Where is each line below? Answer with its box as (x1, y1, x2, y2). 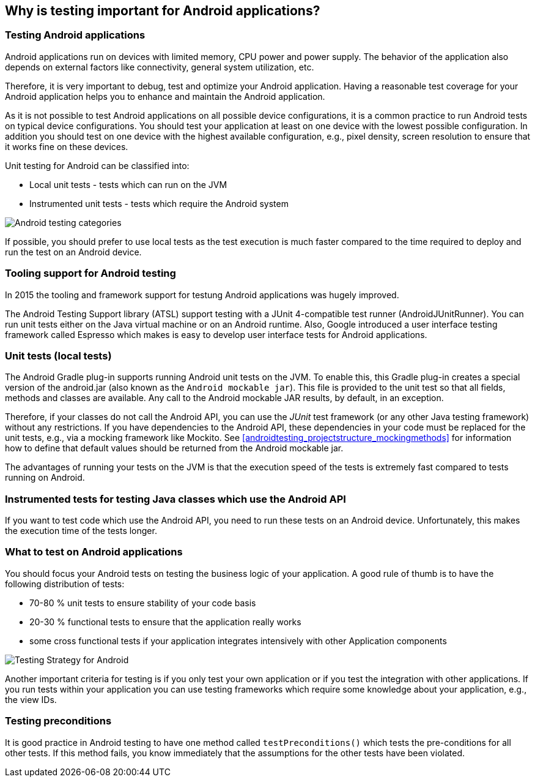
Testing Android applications (5, 29, 146, 42)
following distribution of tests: (5, 578, 125, 589)
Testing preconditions (5, 715, 112, 727)
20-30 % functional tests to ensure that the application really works (29, 616, 301, 627)
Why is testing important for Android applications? (5, 3, 320, 18)
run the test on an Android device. (5, 246, 142, 257)
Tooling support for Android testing (5, 267, 176, 280)
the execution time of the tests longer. (5, 525, 157, 536)
